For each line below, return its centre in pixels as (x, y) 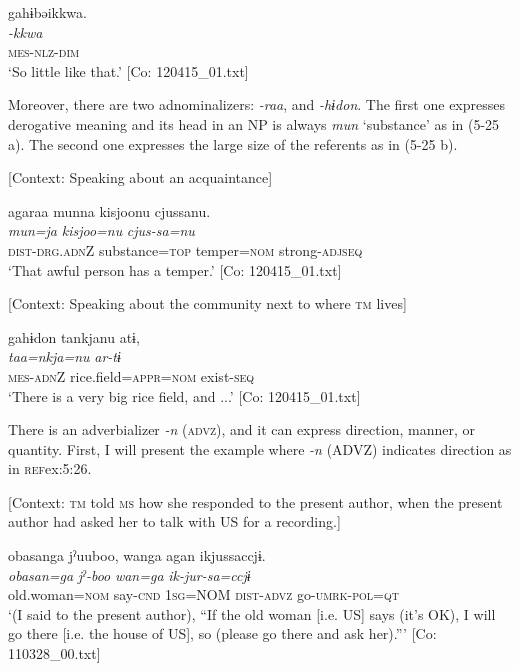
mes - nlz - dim (44, 51)
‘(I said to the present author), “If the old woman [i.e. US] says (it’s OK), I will (252, 613)
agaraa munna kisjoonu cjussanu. (109, 210)
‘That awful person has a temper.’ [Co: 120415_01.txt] (175, 269)
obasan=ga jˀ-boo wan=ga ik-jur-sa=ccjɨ (129, 574)
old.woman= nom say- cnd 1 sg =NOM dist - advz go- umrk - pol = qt (203, 594)
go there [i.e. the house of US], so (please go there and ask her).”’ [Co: (222, 633)
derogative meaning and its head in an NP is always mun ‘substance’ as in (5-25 (254, 123)
